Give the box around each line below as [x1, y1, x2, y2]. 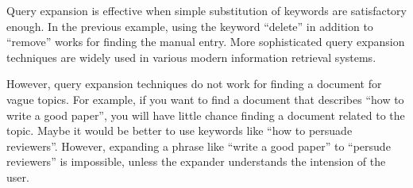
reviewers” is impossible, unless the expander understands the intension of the [6, 153, 386, 170]
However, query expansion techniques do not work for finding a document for [6, 75, 382, 92]
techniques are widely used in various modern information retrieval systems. [6, 48, 376, 65]
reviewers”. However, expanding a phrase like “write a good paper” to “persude [6, 137, 391, 154]
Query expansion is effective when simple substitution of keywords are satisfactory [6, 2, 407, 18]
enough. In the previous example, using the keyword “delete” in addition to [6, 17, 373, 34]
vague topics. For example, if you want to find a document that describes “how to [6, 90, 404, 107]
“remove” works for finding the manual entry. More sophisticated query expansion [6, 33, 405, 50]
